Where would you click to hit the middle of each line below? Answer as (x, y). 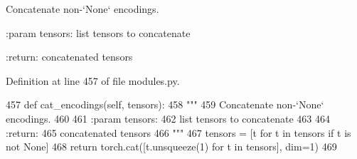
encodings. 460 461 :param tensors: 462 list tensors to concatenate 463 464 (168, 118)
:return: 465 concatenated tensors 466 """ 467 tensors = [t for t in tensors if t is (178, 132)
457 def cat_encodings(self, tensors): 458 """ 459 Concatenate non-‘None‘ (165, 104)
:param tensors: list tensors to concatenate (98, 32)
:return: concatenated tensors (69, 57)
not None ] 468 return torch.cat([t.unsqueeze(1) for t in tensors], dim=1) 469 (171, 147)
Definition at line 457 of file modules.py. (93, 80)
